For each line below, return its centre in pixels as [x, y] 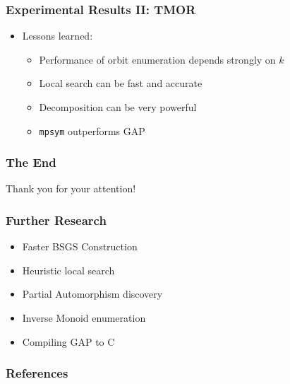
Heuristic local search [68, 270]
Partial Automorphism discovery [92, 294]
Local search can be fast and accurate [121, 83]
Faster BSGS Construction [80, 246]
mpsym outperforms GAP [92, 130]
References [37, 373]
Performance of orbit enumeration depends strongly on [157, 59]
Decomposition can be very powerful [118, 107]
